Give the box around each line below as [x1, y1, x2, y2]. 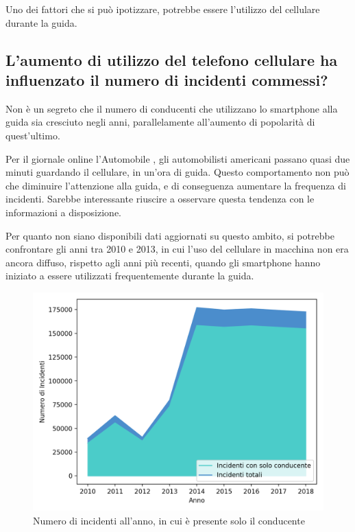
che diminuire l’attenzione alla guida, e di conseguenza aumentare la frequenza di [5, 178, 346, 192]
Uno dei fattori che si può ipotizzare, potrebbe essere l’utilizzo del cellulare [5, 2, 320, 16]
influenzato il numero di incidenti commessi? [5, 69, 328, 90]
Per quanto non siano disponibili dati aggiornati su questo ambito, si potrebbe [5, 228, 334, 242]
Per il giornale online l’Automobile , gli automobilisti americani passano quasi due [5, 151, 350, 165]
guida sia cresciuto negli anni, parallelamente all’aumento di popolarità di [5, 115, 315, 129]
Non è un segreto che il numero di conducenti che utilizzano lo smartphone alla [5, 101, 338, 115]
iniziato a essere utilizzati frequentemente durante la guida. [5, 268, 254, 283]
